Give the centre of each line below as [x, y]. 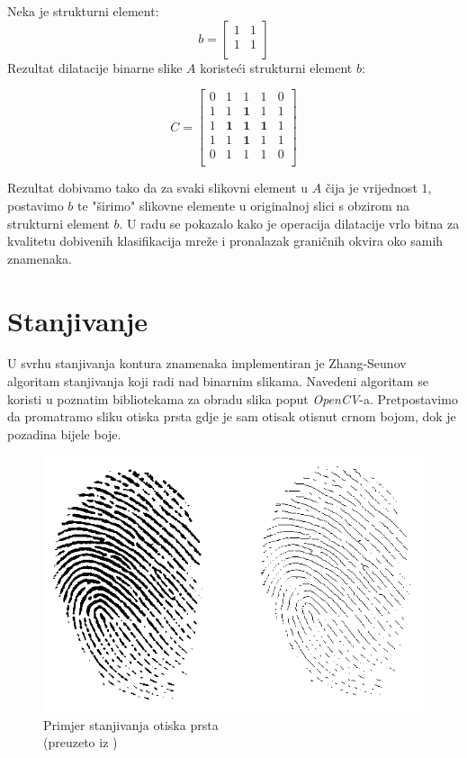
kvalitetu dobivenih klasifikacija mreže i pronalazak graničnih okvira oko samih [225, 241]
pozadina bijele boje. [64, 433]
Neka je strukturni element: [83, 11]
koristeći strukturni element [276, 67]
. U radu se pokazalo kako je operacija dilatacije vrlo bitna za [289, 223]
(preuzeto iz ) [81, 742]
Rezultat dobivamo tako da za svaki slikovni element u [157, 188]
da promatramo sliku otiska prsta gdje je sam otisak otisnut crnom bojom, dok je [232, 416]
